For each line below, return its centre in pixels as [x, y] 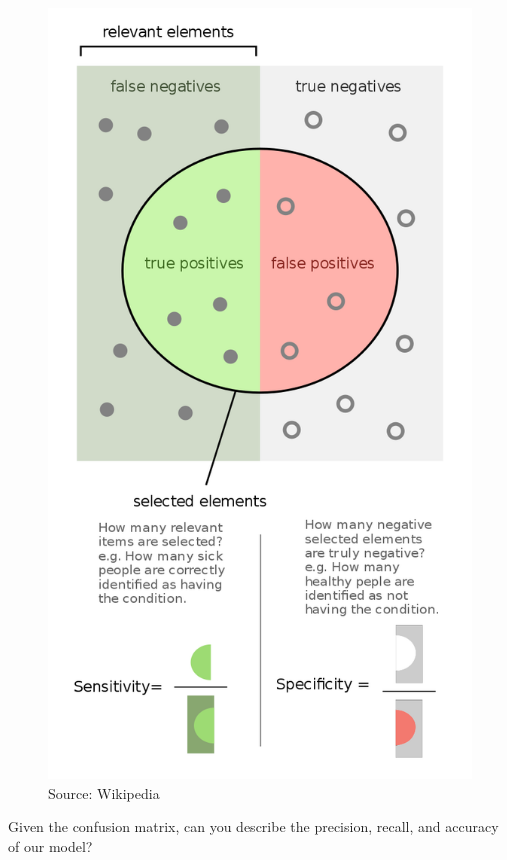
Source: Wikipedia [104, 792]
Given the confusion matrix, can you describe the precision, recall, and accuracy [253, 826]
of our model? [50, 845]
